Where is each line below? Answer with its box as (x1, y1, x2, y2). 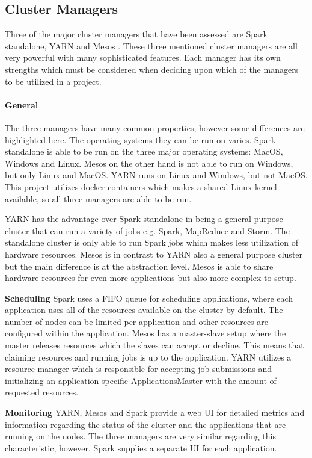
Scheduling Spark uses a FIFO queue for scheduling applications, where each (5, 291, 293, 304)
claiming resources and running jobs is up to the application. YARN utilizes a (5, 350, 292, 363)
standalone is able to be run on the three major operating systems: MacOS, (5, 145, 283, 158)
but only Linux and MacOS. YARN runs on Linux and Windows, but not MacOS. (5, 169, 308, 181)
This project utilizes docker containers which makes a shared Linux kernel (5, 180, 277, 193)
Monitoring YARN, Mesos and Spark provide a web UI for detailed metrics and (5, 406, 305, 419)
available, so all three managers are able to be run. (5, 192, 192, 205)
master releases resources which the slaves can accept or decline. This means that (5, 339, 304, 351)
